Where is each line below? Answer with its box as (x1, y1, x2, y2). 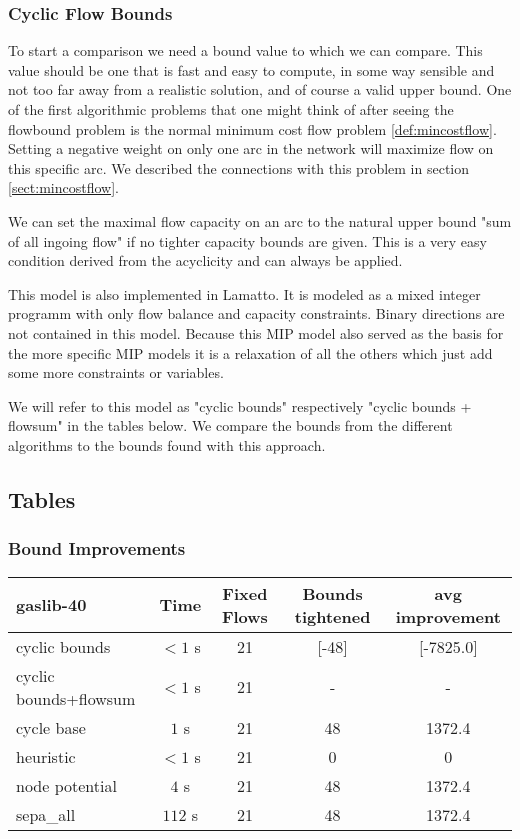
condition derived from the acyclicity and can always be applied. (8, 250, 403, 271)
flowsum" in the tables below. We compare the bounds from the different (8, 415, 453, 436)
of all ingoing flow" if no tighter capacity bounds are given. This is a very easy (8, 230, 487, 251)
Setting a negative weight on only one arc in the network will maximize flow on (8, 138, 494, 159)
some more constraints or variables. (8, 362, 224, 383)
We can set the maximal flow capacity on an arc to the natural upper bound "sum (8, 210, 512, 231)
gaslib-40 (16, 593, 87, 616)
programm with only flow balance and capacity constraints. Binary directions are (8, 303, 505, 324)
